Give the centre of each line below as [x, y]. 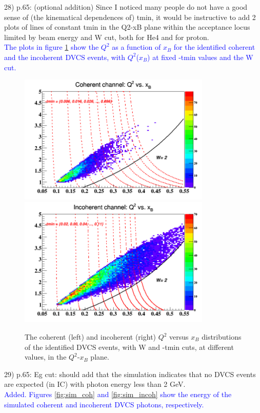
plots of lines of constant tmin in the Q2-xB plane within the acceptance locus [127, 27]
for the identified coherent [214, 47]
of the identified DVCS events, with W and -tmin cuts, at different [129, 347]
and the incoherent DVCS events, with [65, 57]
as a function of [136, 47]
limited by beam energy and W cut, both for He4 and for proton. [107, 37]
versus [179, 337]
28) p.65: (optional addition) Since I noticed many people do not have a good [126, 7]
